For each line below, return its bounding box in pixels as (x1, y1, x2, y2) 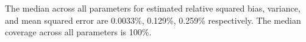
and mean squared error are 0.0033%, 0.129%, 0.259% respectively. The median (5, 13, 301, 26)
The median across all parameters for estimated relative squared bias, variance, (5, 2, 301, 14)
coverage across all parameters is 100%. (5, 26, 152, 38)
